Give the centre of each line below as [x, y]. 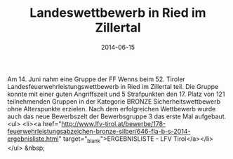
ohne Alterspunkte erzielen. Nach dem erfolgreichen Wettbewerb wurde [112, 109]
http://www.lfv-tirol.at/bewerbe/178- [113, 123]
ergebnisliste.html [33, 139]
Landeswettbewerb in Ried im [118, 13]
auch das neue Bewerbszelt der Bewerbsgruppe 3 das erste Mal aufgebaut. [117, 116]
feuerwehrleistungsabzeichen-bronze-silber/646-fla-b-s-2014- [99, 131]
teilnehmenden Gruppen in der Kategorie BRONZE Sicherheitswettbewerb [114, 101]
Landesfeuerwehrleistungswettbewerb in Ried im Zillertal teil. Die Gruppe [113, 86]
